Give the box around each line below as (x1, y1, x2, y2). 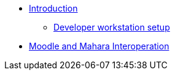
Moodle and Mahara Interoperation (29, 41, 169, 51)
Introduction (29, 3, 78, 13)
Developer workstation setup (53, 22, 170, 32)
